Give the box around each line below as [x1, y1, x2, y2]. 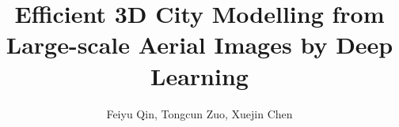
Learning [150, 59, 249, 92]
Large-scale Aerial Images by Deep [6, 28, 393, 61]
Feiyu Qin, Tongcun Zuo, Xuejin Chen [106, 105, 293, 121]
